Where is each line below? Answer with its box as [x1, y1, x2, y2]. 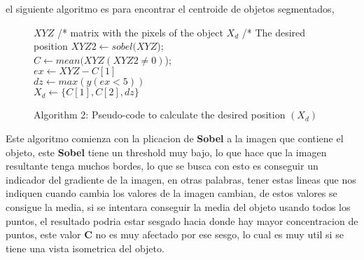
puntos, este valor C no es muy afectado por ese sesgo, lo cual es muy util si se [6, 227, 344, 242]
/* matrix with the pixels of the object [57, 25, 223, 39]
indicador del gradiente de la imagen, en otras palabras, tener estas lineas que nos [6, 172, 356, 186]
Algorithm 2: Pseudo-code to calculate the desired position [34, 107, 286, 122]
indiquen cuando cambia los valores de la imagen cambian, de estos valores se [6, 186, 337, 200]
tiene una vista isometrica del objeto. [6, 240, 164, 255]
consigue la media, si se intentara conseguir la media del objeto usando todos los [6, 199, 351, 214]
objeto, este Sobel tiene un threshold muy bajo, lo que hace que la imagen [6, 144, 327, 159]
